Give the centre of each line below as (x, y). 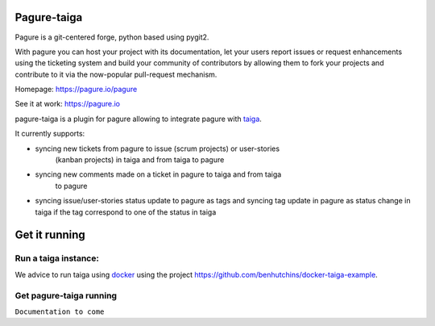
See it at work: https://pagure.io (68, 104)
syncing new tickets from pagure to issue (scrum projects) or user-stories (157, 148)
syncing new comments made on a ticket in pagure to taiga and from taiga (158, 174)
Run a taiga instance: (57, 258)
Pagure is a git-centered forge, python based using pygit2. (112, 37)
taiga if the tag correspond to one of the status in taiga (126, 212)
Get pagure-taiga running (66, 295)
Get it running (50, 235)
